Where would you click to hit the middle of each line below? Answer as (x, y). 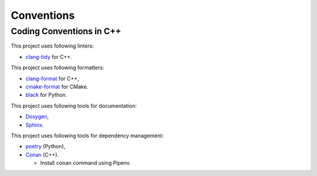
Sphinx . (35, 125)
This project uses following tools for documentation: (74, 105)
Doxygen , (37, 117)
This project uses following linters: (52, 46)
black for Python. (46, 95)
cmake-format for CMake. (57, 87)
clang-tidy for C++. (49, 57)
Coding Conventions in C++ (66, 31)
